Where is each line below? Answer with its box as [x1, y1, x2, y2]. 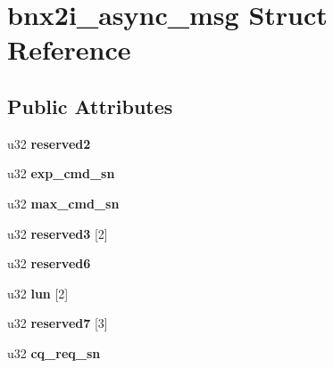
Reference [7, 31, 131, 68]
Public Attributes [7, 92, 173, 119]
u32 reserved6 [7, 254, 91, 273]
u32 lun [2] [7, 283, 69, 302]
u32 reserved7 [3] [7, 314, 108, 332]
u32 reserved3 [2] [7, 224, 108, 242]
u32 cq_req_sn [7, 343, 101, 362]
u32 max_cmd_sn [7, 193, 120, 212]
